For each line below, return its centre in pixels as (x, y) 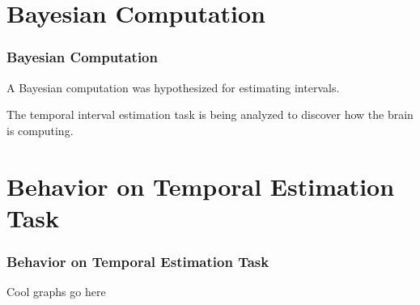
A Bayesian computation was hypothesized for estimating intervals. (173, 87)
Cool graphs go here (56, 292)
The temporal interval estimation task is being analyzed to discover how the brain (210, 114)
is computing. (40, 130)
